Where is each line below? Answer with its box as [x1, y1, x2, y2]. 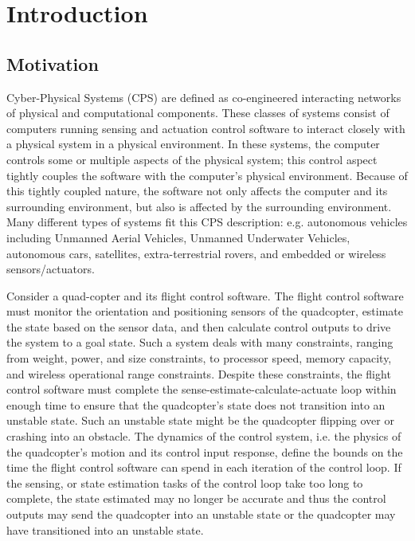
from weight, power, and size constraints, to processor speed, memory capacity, [6, 350, 392, 367]
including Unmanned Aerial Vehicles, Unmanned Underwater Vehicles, [6, 229, 350, 245]
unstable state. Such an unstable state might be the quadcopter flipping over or [6, 412, 394, 429]
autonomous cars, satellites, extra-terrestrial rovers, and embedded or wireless [6, 245, 386, 261]
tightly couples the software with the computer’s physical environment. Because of [6, 167, 408, 183]
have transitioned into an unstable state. [6, 521, 204, 538]
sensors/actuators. [6, 261, 95, 277]
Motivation [6, 51, 99, 76]
